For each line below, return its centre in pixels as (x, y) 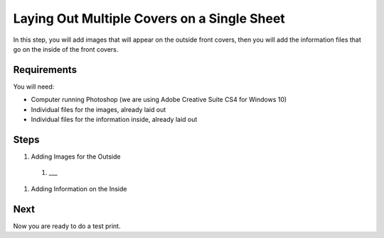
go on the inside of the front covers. (66, 49)
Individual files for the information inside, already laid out (114, 120)
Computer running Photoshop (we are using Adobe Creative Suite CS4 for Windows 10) (159, 100)
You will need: (34, 86)
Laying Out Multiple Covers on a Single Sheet (149, 18)
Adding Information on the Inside (79, 188)
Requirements (45, 70)
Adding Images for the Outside (76, 157)
